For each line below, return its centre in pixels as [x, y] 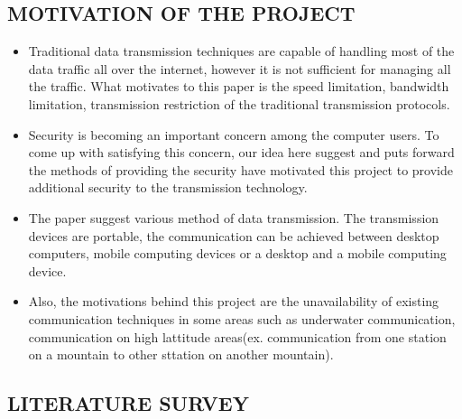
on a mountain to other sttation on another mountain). [181, 354]
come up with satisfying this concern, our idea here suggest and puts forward [241, 152]
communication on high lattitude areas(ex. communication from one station [237, 336]
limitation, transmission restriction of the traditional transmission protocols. [239, 103]
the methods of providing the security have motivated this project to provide [240, 169]
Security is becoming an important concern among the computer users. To [234, 134]
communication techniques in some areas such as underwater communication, [242, 318]
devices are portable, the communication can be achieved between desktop [234, 235]
